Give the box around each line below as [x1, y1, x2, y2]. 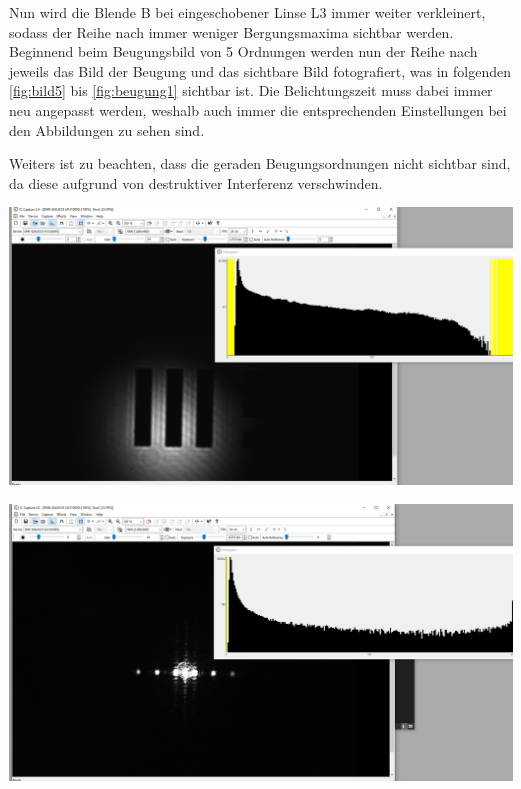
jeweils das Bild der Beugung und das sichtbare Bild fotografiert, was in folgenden [9, 60, 512, 81]
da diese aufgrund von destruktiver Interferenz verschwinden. [9, 172, 383, 193]
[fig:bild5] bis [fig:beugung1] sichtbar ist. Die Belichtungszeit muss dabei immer [9, 80, 493, 101]
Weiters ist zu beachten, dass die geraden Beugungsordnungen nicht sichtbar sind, [9, 153, 511, 174]
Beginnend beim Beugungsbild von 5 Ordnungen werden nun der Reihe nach [9, 41, 478, 62]
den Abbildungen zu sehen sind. [9, 119, 205, 140]
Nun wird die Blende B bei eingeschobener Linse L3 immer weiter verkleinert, [9, 2, 486, 22]
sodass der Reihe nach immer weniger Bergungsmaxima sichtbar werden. [9, 21, 454, 42]
